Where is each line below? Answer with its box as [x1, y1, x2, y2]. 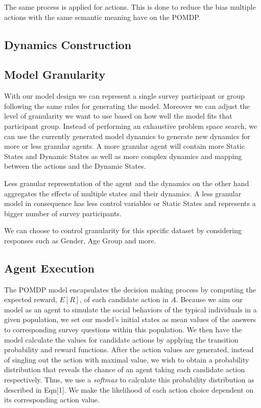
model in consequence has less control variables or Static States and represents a [4, 198, 256, 209]
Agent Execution [4, 260, 94, 276]
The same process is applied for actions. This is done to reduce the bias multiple [4, 2, 256, 12]
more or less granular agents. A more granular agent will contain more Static [4, 141, 245, 151]
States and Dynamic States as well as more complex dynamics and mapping [4, 150, 242, 161]
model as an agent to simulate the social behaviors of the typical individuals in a [4, 304, 257, 314]
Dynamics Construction [4, 36, 132, 52]
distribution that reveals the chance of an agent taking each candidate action [4, 364, 245, 375]
